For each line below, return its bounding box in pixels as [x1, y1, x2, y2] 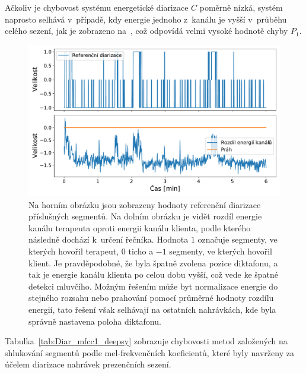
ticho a [128, 244, 154, 257]
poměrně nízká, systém [199, 1, 283, 13]
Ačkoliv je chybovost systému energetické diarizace [5, 1, 189, 13]
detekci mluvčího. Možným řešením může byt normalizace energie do [28, 279, 278, 292]
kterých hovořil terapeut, [28, 244, 119, 257]
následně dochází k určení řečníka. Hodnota [28, 233, 189, 246]
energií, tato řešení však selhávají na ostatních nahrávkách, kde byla [28, 303, 276, 315]
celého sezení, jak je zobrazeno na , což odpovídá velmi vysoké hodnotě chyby [5, 24, 288, 37]
